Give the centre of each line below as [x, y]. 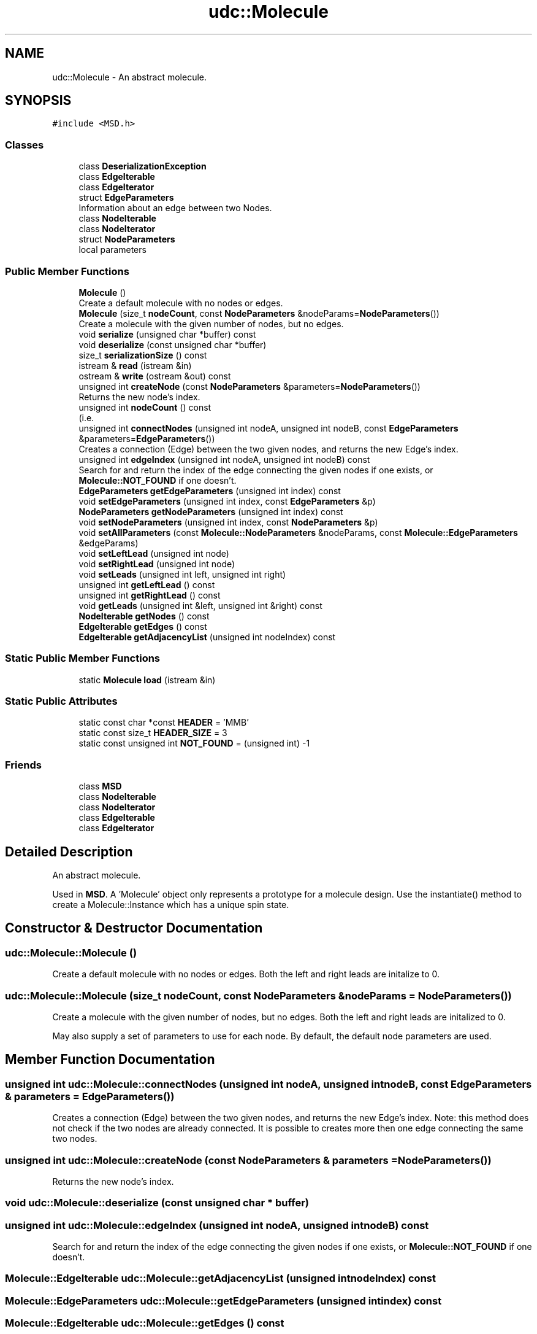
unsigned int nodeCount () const [145, 407]
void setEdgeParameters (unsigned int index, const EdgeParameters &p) [227, 501]
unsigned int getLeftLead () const [147, 584]
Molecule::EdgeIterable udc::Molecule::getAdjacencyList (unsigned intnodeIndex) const [220, 1278]
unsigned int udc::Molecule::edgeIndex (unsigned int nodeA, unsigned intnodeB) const [217, 1225]
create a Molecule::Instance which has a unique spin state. [171, 905]
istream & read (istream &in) [135, 365]
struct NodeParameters [127, 239]
